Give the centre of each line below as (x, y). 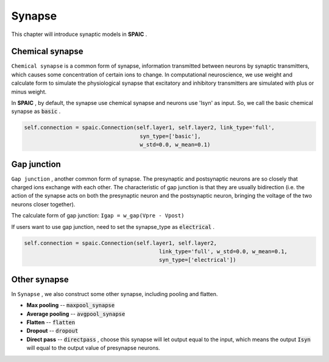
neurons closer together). (43, 204)
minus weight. (29, 92)
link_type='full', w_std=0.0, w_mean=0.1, (223, 251)
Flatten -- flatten (51, 322)
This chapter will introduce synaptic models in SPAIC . (79, 34)
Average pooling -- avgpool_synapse (76, 314)
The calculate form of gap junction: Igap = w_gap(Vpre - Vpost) (98, 215)
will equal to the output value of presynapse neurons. (94, 348)
